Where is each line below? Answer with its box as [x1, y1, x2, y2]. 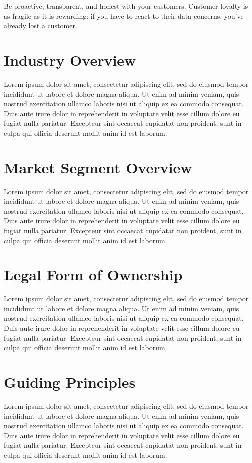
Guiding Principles [4, 372, 136, 392]
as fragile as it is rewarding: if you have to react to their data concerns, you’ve [4, 10, 244, 21]
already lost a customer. [4, 20, 77, 31]
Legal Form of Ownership [4, 264, 183, 285]
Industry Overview [4, 49, 136, 70]
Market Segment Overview [4, 157, 192, 177]
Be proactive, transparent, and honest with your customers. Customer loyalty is [4, 1, 248, 11]
